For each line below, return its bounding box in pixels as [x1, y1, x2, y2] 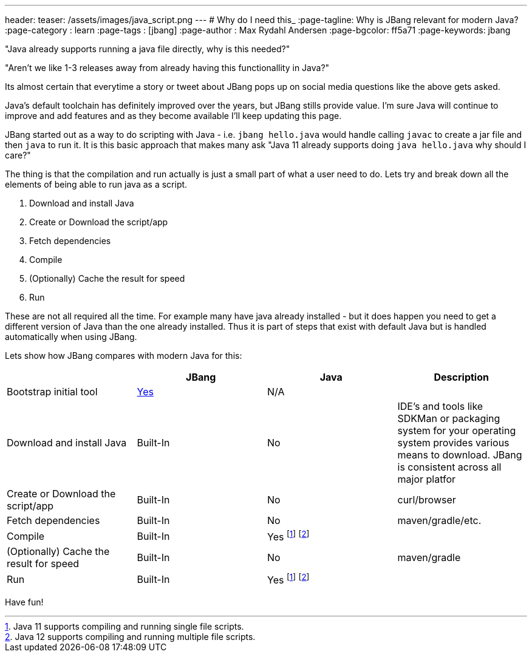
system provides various [397, 437, 510, 449]
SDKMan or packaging [397, 412, 500, 424]
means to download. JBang [397, 449, 522, 461]
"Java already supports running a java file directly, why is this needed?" [5, 44, 290, 54]
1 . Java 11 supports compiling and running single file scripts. [5, 621, 244, 631]
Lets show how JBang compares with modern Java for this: [5, 350, 242, 361]
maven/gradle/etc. [397, 514, 482, 526]
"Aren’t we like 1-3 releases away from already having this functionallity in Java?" [5, 63, 330, 73]
